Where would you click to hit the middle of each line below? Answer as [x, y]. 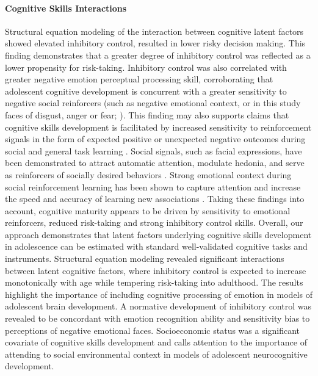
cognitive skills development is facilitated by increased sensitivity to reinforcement [158, 127]
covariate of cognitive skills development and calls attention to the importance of [156, 342]
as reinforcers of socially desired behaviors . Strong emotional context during [148, 174]
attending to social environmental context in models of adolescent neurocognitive [156, 354]
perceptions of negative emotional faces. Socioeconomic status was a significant [153, 330]
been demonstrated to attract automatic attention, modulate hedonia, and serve [155, 163]
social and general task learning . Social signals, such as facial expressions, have [154, 150]
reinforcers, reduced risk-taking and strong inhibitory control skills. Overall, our [154, 222]
